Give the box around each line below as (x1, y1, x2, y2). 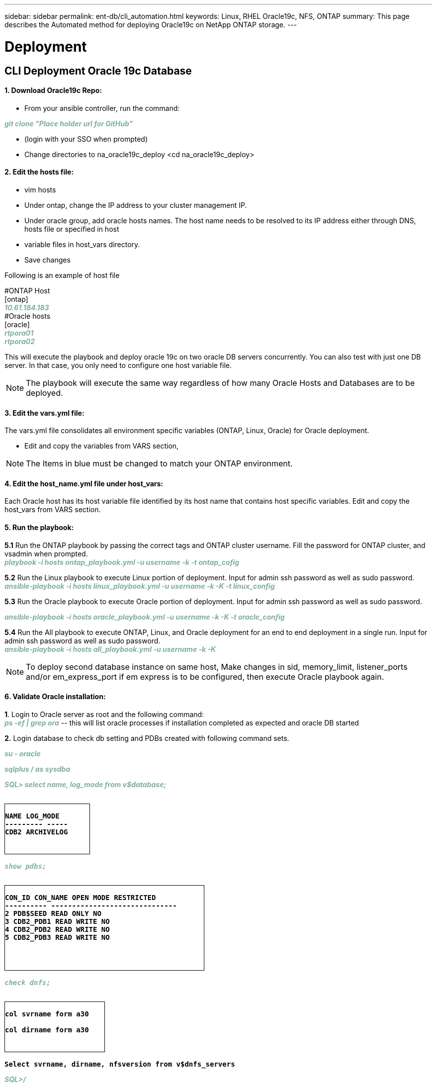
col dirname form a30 (5, 1025, 89, 1034)
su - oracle (4, 749, 41, 758)
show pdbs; (4, 862, 47, 870)
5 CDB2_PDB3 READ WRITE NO (5, 933, 110, 941)
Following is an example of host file (4, 271, 120, 279)
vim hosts (24, 185, 56, 194)
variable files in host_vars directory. (24, 240, 140, 249)
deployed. (26, 387, 63, 398)
